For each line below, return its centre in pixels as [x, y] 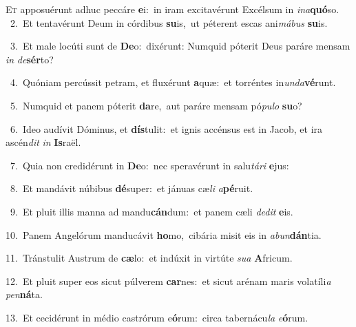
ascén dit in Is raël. [43, 142]
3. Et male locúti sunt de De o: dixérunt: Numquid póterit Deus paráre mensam [180, 46]
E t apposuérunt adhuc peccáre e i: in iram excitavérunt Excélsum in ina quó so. [172, 9]
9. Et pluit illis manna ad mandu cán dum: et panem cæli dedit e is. [151, 211]
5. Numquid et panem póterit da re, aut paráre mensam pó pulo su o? [156, 105]
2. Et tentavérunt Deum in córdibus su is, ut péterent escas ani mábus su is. [169, 22]
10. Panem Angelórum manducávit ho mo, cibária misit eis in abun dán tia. [164, 234]
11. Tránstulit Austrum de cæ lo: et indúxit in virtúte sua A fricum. [149, 258]
